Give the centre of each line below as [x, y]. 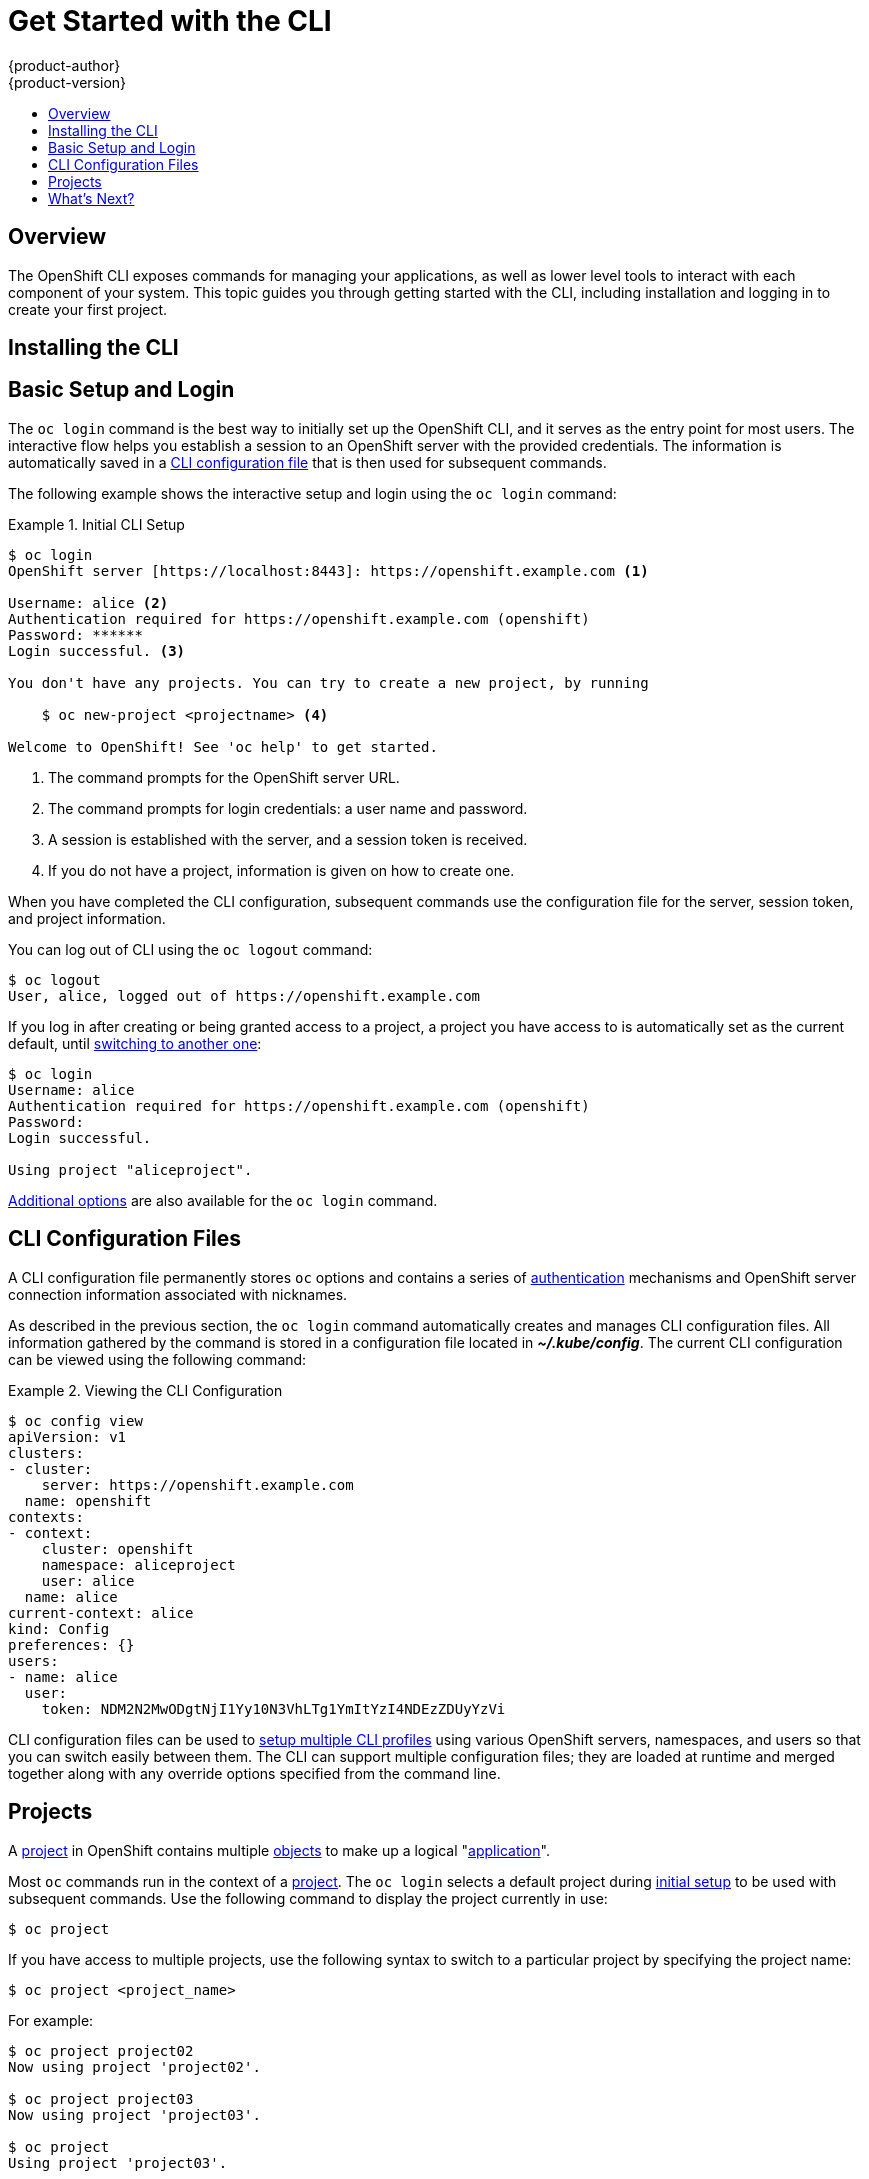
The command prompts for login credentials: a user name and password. [288, 808]
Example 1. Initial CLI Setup [96, 524]
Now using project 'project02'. [134, 2066]
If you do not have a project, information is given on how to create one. [281, 870]
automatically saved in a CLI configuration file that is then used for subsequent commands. [307, 462]
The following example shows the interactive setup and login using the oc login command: [312, 493]
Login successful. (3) [97, 650]
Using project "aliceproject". [130, 1169]
